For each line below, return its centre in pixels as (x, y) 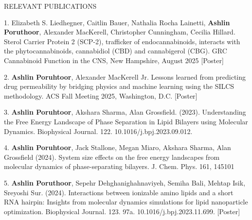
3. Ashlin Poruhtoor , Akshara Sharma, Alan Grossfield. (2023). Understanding (125, 112)
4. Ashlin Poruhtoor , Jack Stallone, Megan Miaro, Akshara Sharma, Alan (117, 147)
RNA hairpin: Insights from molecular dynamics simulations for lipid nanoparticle (126, 202)
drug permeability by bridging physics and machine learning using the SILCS (119, 86)
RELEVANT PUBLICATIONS (50, 6)
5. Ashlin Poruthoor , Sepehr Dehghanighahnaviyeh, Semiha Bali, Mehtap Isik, (125, 182)
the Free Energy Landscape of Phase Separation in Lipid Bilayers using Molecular (126, 121)
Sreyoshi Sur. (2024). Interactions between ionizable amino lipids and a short (119, 192)
